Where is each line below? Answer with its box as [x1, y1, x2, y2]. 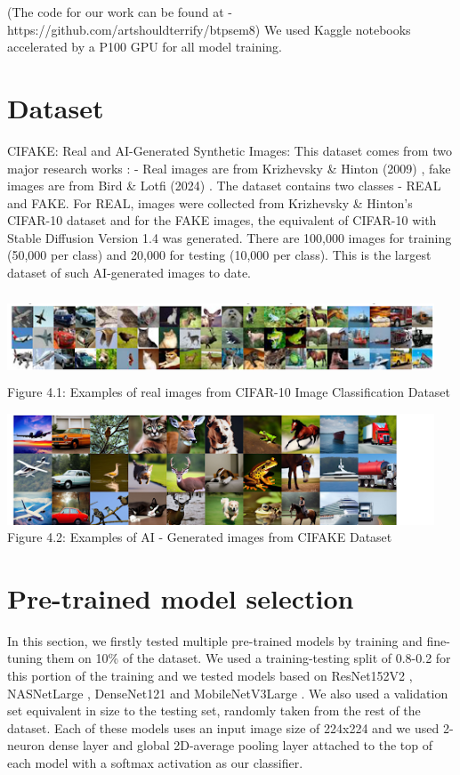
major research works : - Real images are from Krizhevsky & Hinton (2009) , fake [7, 158, 451, 177]
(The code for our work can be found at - [7, 3, 232, 20]
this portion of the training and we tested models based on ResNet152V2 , [7, 666, 413, 685]
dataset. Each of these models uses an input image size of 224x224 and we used [7, 718, 440, 737]
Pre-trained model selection [7, 579, 354, 616]
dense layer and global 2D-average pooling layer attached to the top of [48, 736, 432, 755]
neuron [7, 736, 45, 755]
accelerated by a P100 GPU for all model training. [7, 37, 283, 56]
